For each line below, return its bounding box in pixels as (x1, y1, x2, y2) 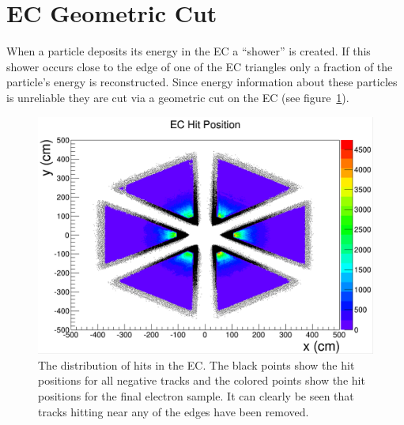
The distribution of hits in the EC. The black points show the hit (38, 356, 355, 373)
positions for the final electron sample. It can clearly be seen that (38, 388, 354, 404)
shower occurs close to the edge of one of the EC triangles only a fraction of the (6, 58, 393, 74)
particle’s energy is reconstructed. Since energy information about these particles (6, 74, 398, 90)
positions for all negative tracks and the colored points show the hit (38, 372, 365, 389)
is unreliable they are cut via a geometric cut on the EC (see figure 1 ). (6, 89, 349, 105)
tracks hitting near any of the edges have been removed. (38, 403, 309, 419)
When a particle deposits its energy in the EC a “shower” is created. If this (6, 43, 371, 59)
